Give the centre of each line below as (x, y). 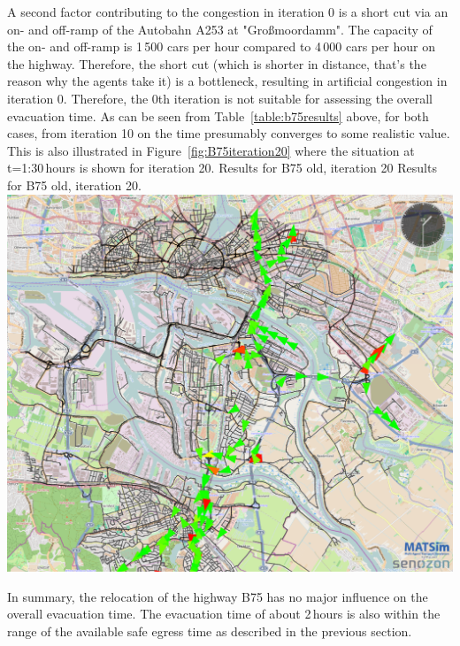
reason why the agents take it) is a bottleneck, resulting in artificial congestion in (227, 81)
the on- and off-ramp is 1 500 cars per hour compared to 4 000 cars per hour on (221, 46)
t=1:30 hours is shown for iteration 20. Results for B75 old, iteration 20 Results (222, 168)
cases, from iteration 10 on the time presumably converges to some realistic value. (229, 133)
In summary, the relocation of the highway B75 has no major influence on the (218, 596)
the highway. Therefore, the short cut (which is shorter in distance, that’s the (217, 63)
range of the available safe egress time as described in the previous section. (210, 631)
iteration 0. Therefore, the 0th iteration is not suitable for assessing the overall (220, 98)
